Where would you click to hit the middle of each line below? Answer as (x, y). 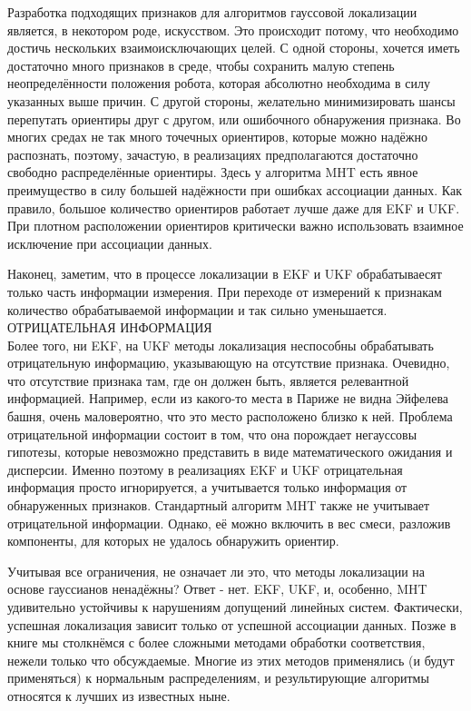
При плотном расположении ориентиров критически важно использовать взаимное (235, 226)
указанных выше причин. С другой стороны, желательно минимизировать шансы (231, 100)
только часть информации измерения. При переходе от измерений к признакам (225, 291)
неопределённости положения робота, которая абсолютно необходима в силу (219, 83)
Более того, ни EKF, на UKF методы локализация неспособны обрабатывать (221, 345)
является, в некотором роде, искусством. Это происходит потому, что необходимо (233, 30)
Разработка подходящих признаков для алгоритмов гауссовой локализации (212, 12)
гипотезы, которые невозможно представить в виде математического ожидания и (230, 452)
